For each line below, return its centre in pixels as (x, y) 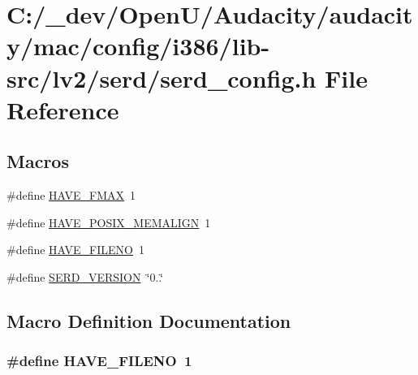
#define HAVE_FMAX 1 (71, 195)
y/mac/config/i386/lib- (138, 46)
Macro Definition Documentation (149, 320)
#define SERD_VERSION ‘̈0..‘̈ (85, 276)
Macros (38, 161)
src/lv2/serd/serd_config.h (162, 78)
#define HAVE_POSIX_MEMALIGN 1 (109, 222)
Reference (63, 109)
